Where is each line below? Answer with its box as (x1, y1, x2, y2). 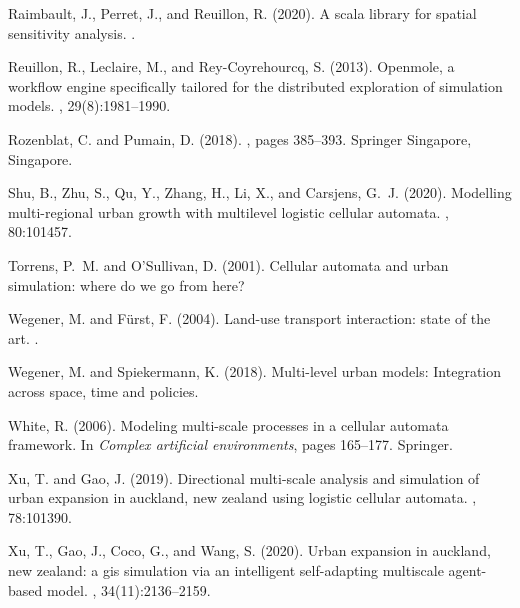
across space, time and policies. (8, 380, 199, 401)
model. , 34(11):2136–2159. (46, 579, 211, 600)
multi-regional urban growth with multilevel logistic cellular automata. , (8, 201, 449, 222)
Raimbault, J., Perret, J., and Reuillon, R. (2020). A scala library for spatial (8, 3, 477, 23)
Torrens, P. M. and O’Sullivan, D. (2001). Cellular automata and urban (8, 254, 449, 275)
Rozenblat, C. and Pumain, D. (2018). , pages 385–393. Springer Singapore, (8, 128, 472, 149)
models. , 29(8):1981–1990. (8, 95, 171, 116)
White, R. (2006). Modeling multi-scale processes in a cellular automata (8, 414, 449, 435)
